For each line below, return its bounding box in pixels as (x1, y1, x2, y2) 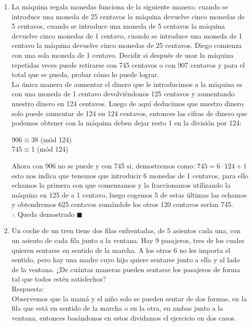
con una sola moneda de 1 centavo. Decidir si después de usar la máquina (11, 49, 234, 60)
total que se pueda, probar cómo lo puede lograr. (11, 69, 159, 80)
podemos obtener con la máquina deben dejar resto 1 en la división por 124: (11, 118, 242, 128)
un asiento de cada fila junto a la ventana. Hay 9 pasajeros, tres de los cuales (11, 235, 245, 245)
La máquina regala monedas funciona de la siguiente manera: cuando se (11, 1, 228, 11)
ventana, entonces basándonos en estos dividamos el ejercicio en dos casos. (11, 312, 236, 323)
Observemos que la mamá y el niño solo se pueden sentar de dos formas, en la (11, 293, 247, 303)
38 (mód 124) (31, 134, 72, 144)
